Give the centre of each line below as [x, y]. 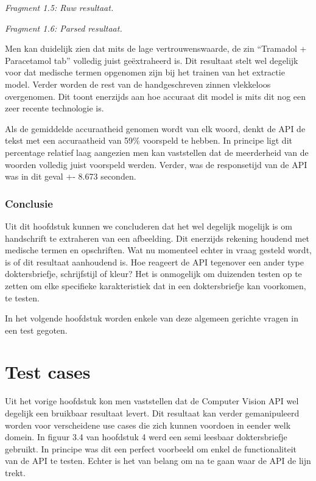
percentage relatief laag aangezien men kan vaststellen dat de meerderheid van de [157, 152]
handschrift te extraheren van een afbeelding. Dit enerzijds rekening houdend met [157, 238]
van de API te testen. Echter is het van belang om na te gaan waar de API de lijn [158, 461]
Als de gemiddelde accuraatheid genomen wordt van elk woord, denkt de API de [155, 128]
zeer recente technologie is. [54, 108]
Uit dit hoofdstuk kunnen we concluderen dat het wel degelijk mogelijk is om [149, 226]
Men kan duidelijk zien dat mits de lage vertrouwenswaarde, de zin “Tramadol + [156, 48]
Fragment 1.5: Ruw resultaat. [59, 7]
